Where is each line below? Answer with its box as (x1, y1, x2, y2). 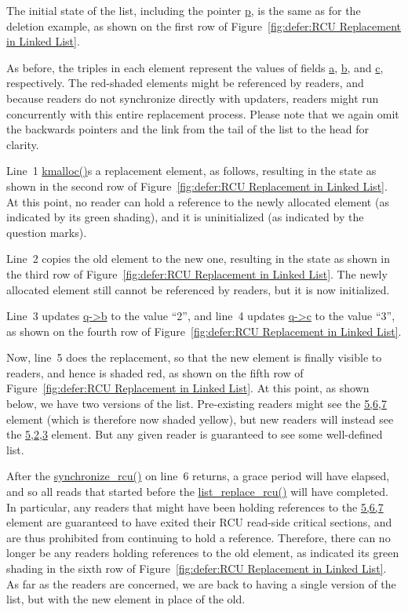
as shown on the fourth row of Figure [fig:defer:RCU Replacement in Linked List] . (6, 322, 402, 339)
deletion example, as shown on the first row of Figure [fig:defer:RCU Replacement (6, 17, 402, 34)
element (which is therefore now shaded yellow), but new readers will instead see (6, 410, 394, 427)
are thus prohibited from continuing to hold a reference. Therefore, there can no (6, 529, 391, 545)
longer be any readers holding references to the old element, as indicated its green (6, 545, 399, 561)
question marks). (6, 224, 87, 240)
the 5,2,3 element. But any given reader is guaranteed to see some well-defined (6, 426, 383, 443)
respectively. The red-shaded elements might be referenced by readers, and (6, 75, 364, 91)
